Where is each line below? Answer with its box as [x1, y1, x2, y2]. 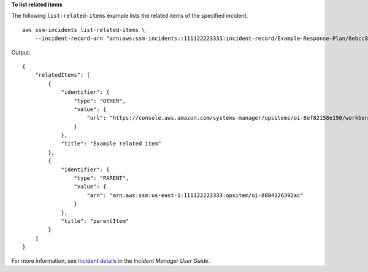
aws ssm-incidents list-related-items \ [22, 26, 145, 33]
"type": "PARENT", [74, 175, 129, 182]
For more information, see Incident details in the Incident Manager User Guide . [11, 257, 210, 264]
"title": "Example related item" [61, 140, 162, 147]
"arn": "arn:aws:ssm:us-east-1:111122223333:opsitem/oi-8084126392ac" [86, 192, 304, 199]
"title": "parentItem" [61, 217, 129, 224]
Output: [11, 49, 31, 56]
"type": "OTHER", [74, 97, 126, 104]
